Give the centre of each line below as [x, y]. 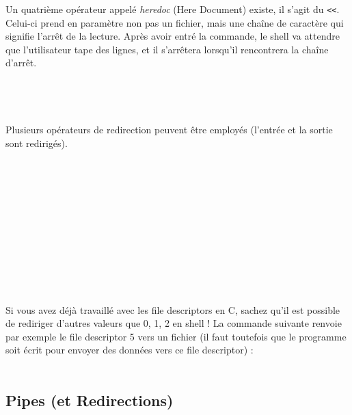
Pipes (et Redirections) [90, 400]
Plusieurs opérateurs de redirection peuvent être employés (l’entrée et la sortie [169, 130]
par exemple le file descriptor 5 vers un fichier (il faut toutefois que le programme [176, 336]
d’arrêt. [21, 63]
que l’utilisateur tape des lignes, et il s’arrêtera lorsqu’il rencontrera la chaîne [167, 49]
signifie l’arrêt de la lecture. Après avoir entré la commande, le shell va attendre [173, 36]
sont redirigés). [37, 143]
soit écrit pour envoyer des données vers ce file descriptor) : [130, 350]
